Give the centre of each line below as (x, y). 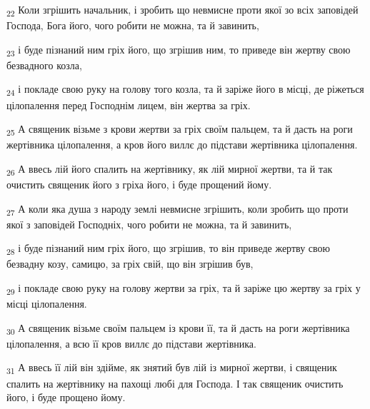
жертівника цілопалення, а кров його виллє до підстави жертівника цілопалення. (182, 145)
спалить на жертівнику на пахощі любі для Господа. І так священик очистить (175, 383)
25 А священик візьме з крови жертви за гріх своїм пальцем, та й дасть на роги (180, 130)
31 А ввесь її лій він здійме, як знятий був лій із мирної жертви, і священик (172, 368)
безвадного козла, (44, 65)
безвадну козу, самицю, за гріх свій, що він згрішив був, (130, 264)
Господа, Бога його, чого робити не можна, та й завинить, (133, 25)
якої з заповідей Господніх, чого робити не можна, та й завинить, (149, 224)
